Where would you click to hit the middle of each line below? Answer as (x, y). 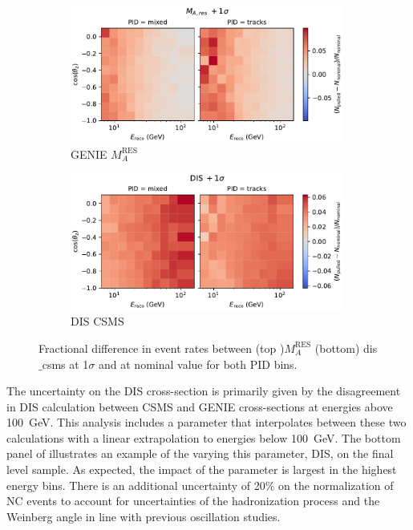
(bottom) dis (346, 348)
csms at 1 (65, 364)
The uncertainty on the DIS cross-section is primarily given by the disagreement (204, 391)
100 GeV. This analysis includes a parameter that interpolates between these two (206, 422)
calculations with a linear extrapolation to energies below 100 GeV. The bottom (204, 437)
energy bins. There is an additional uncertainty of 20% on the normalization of (200, 485)
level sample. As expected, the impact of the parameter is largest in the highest (202, 469)
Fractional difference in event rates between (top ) (162, 348)
